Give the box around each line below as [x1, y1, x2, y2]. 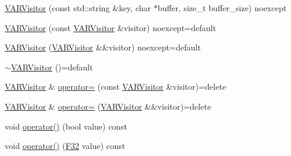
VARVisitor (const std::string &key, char [5, 2, 151, 13]
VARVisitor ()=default [11, 60, 93, 73]
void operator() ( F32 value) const [5, 140, 125, 152]
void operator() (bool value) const [5, 120, 127, 132]
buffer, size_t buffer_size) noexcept [157, 2, 287, 13]
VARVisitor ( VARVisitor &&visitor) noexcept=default [5, 41, 201, 53]
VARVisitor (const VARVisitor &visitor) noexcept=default [5, 21, 216, 33]
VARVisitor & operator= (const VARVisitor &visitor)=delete [5, 80, 226, 93]
